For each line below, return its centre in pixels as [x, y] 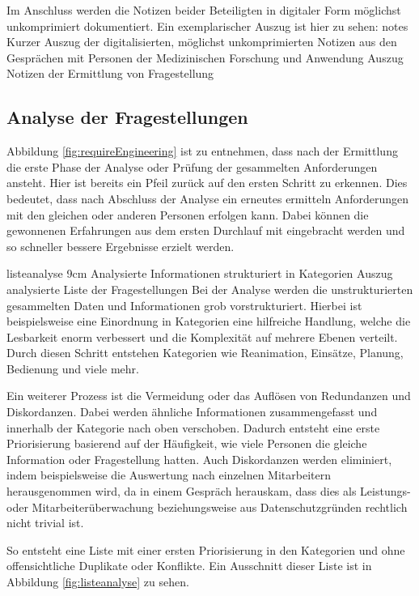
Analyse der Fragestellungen [127, 117]
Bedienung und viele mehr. [73, 368]
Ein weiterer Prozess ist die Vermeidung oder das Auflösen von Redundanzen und [209, 396]
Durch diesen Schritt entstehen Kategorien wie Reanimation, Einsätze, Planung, [205, 353]
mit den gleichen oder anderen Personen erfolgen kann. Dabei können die [188, 214]
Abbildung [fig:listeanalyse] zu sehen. [98, 582]
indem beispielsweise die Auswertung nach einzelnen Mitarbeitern [169, 475]
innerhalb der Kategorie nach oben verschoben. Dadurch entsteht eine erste [193, 427]
